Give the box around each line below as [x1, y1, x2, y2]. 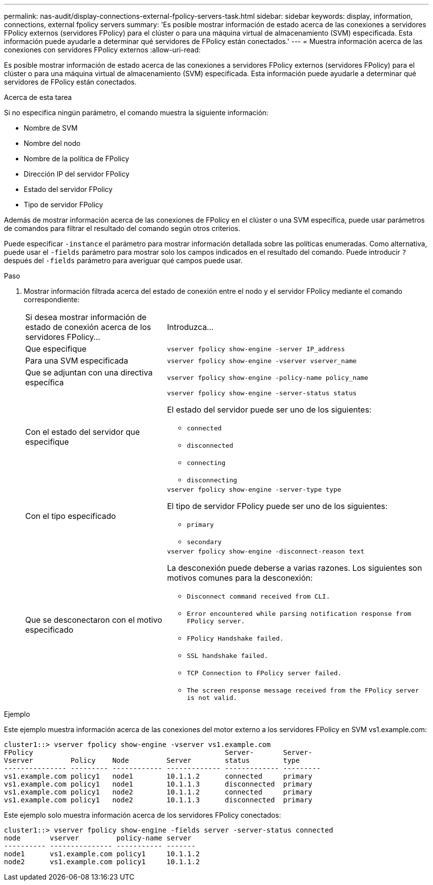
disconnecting [186, 476, 237, 484]
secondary [186, 538, 222, 546]
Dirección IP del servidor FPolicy [24, 170, 130, 178]
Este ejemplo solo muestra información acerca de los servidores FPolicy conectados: [4, 811, 281, 819]
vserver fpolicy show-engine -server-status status [167, 389, 357, 397]
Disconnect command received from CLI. [186, 593, 330, 600]
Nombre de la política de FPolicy [24, 154, 130, 163]
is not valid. [186, 694, 237, 701]
